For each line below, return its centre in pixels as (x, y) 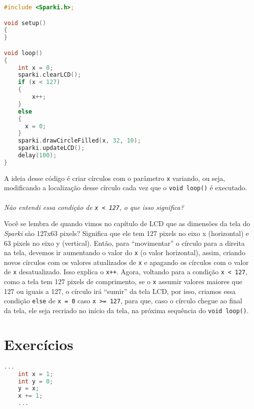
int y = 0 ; (36, 381)
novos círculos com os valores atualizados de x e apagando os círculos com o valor (126, 262)
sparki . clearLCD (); (50, 75)
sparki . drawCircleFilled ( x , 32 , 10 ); (79, 141)
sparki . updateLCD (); (51, 148)
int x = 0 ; (36, 68)
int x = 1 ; (36, 374)
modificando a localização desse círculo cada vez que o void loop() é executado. (126, 188)
